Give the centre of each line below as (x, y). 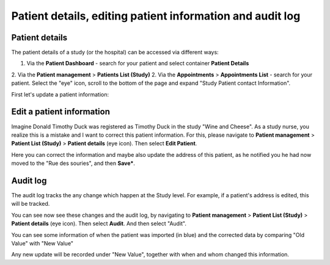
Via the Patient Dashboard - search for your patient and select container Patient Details (138, 64)
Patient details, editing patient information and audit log (156, 16)
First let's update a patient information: (60, 94)
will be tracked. (31, 204)
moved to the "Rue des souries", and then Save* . (73, 163)
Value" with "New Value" (42, 243)
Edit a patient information (61, 112)
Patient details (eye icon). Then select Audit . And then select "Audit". (99, 223)
